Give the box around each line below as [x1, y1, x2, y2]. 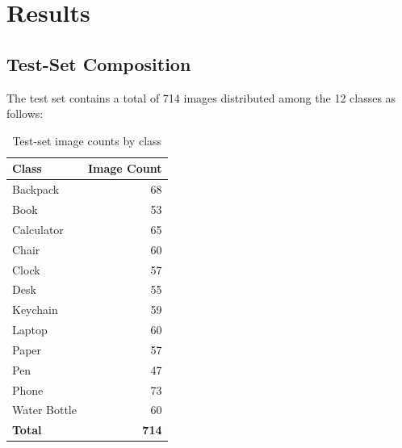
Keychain [12, 301, 58, 318]
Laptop [12, 321, 48, 338]
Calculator [12, 220, 64, 237]
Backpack [12, 181, 60, 198]
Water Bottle [12, 401, 77, 418]
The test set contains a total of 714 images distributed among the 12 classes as [6, 89, 396, 106]
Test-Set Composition [6, 51, 191, 76]
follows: [6, 105, 44, 122]
